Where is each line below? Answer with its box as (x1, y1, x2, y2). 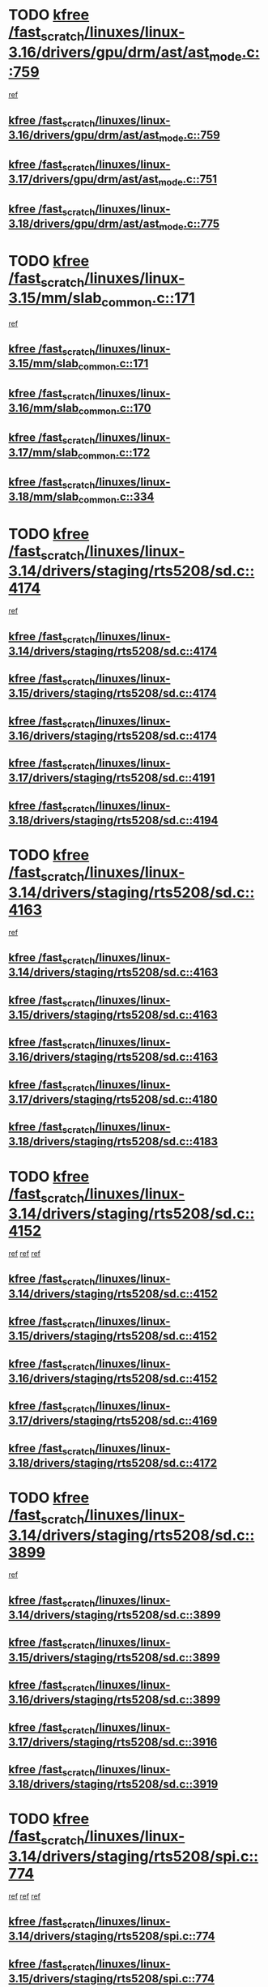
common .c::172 (78, 446, 151, 461)
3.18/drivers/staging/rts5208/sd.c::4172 (8, 1456, 217, 1470)
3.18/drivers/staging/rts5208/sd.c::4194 (8, 814, 219, 827)
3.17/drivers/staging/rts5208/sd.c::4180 (8, 1092, 218, 1106)
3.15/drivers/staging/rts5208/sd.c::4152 (8, 1329, 218, 1343)
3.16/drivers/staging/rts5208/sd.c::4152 (8, 1371, 218, 1385)
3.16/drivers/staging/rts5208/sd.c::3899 (8, 1693, 221, 1707)
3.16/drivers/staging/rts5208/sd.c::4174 (8, 729, 217, 742)
